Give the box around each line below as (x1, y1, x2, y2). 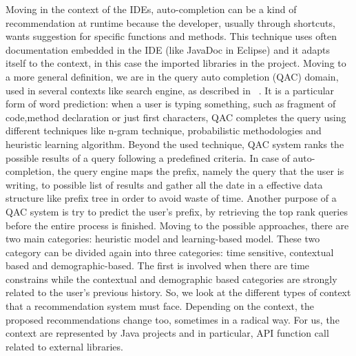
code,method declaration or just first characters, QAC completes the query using (6, 109, 346, 124)
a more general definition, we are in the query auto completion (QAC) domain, (6, 69, 339, 83)
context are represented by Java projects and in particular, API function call (6, 326, 329, 340)
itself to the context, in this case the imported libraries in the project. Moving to (6, 56, 346, 70)
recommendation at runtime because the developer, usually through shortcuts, (6, 15, 335, 30)
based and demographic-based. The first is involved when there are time (6, 258, 310, 273)
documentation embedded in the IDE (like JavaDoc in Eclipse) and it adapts (6, 42, 330, 56)
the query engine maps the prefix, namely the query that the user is (57, 164, 344, 178)
